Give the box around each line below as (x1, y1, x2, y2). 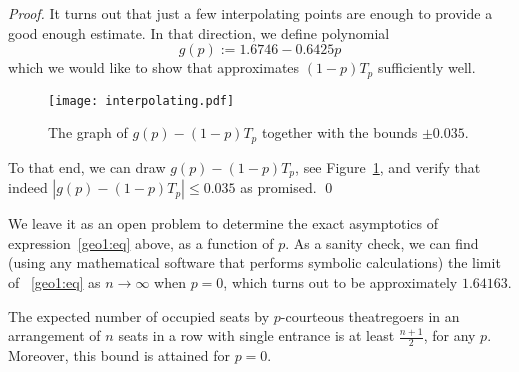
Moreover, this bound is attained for (8, 345, 230, 365)
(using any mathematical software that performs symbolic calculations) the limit (8, 252, 501, 273)
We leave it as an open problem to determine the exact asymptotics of (8, 213, 438, 234)
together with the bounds (261, 122, 418, 143)
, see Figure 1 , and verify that (295, 156, 481, 177)
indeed (8, 177, 48, 198)
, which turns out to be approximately (223, 271, 458, 292)
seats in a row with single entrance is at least (118, 325, 395, 346)
